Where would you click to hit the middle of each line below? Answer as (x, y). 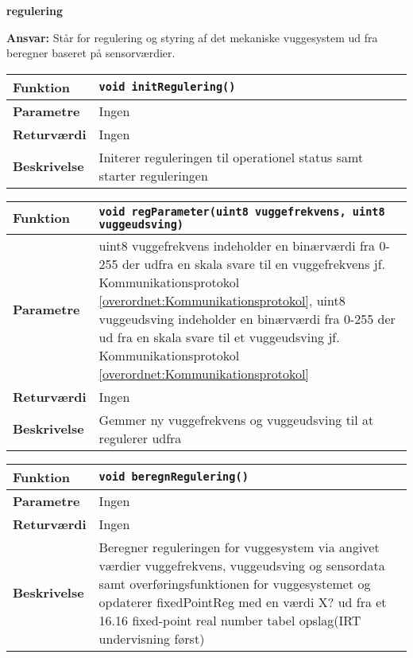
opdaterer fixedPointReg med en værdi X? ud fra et (243, 602)
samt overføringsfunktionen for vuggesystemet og (235, 583)
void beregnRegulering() (174, 477)
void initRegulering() (167, 87)
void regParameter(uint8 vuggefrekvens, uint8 (242, 211)
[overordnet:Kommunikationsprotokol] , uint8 (222, 300)
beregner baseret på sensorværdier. (91, 53)
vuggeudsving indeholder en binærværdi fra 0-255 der (247, 318)
